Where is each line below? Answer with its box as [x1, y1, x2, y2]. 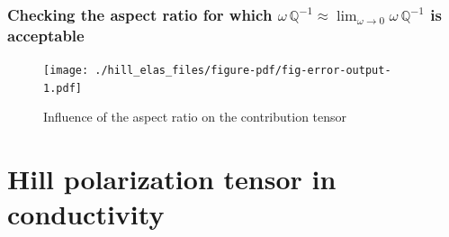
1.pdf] [43, 81, 82, 95]
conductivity [7, 196, 165, 232]
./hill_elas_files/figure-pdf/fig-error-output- [94, 64, 391, 77]
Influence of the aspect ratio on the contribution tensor [43, 107, 347, 126]
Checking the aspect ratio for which [7, 3, 273, 25]
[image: [43, 64, 89, 77]
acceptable [7, 23, 85, 46]
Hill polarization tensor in [7, 160, 337, 197]
